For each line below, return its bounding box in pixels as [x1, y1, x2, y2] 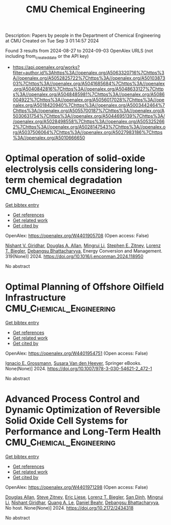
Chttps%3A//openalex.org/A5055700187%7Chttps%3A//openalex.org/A [12, 107, 165, 113]
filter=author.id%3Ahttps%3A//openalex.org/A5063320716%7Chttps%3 [12, 69, 164, 76]
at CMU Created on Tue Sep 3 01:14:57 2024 [5, 38, 99, 44]
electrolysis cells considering [5, 163, 133, 175]
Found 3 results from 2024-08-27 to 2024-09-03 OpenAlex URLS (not [5, 47, 153, 54]
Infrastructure [5, 292, 66, 304]
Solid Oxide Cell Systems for [5, 415, 128, 427]
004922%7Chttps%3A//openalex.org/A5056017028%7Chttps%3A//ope [12, 96, 164, 103]
